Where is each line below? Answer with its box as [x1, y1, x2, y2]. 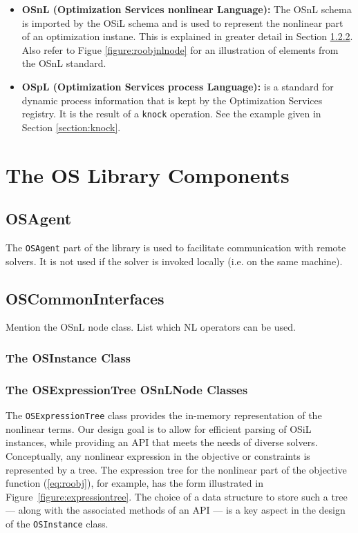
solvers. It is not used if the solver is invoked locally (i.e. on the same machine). [6, 253, 343, 268]
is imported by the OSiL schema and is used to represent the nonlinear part [21, 15, 343, 30]
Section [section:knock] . [21, 119, 121, 134]
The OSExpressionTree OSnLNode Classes [6, 380, 248, 398]
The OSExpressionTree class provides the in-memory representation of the [6, 408, 322, 423]
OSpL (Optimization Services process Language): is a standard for [21, 79, 334, 93]
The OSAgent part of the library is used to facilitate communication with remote [6, 240, 346, 254]
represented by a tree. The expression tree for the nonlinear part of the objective [6, 462, 347, 476]
